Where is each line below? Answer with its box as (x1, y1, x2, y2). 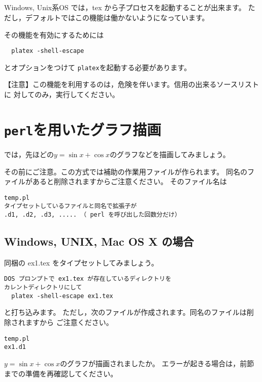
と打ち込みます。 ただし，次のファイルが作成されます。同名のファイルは (4, 307, 247, 317)
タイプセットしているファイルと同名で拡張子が (4, 202, 137, 210)
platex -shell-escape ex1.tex (11, 292, 113, 300)
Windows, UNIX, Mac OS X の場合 (4, 233, 194, 249)
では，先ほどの (4, 149, 54, 159)
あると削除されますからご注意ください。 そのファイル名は (32, 176, 227, 187)
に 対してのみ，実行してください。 (4, 89, 119, 100)
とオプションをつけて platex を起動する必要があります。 (4, 62, 191, 72)
